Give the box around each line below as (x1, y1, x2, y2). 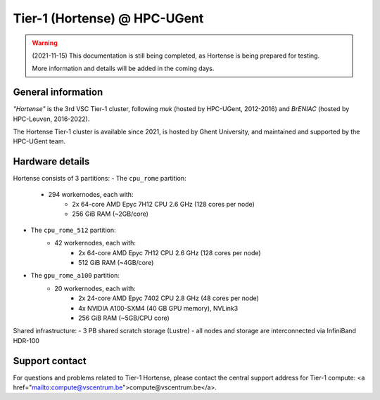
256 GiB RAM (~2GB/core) (72, 209, 149, 218)
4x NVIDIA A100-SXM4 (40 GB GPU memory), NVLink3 (78, 304, 239, 312)
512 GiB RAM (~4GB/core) (78, 259, 154, 267)
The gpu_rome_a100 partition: (30, 271, 120, 280)
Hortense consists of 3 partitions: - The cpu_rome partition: (13, 174, 186, 183)
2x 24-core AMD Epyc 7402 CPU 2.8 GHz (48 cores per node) (78, 294, 260, 302)
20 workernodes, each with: (54, 284, 137, 292)
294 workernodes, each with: (48, 190, 134, 198)
